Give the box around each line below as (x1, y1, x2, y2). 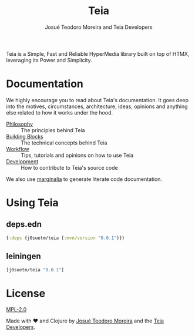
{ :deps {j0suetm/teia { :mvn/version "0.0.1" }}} (6, 235, 125, 241)
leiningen (6, 251, 41, 261)
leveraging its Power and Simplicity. (6, 56, 92, 63)
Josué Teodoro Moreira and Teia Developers (45, 23, 153, 31)
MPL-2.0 (6, 306, 27, 313)
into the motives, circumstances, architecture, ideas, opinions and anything (6, 103, 188, 110)
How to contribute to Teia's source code (21, 164, 119, 171)
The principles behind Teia (21, 126, 85, 133)
